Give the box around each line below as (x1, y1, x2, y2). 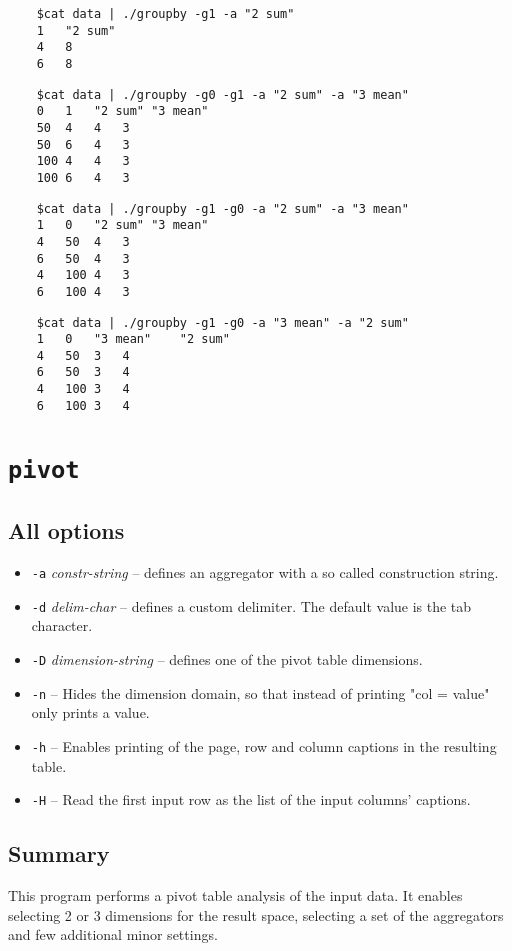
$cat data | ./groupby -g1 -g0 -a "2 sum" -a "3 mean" (36, 201, 409, 216)
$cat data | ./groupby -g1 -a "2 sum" (36, 7, 295, 21)
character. (31, 615, 93, 636)
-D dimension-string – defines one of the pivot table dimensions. (31, 649, 423, 670)
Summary (8, 838, 110, 869)
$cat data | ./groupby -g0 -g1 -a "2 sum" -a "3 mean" (36, 87, 409, 102)
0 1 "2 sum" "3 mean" (36, 104, 209, 119)
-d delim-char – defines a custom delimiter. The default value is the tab (31, 595, 472, 616)
